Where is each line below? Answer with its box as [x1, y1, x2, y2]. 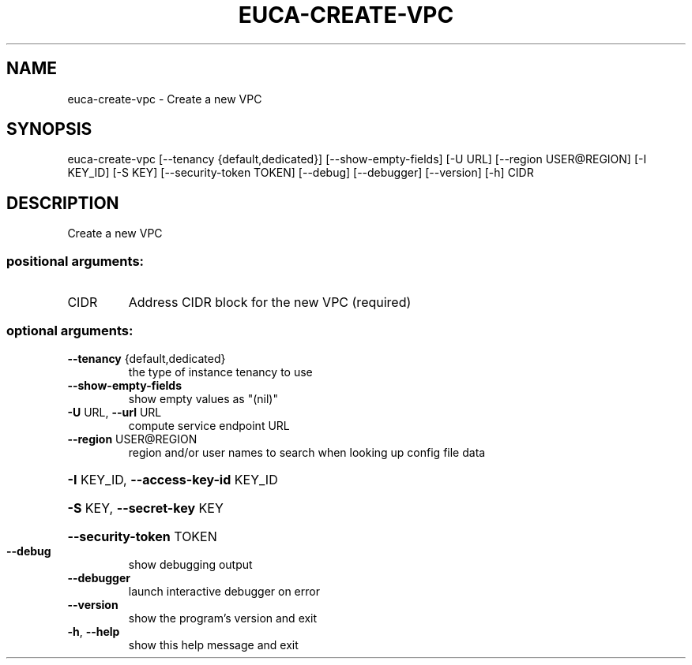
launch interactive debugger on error [128, 584, 320, 598]
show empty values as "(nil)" [128, 391, 278, 405]
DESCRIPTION [6, 192, 119, 213]
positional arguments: [6, 252, 145, 269]
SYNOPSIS [6, 119, 92, 140]
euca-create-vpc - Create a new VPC [67, 92, 262, 106]
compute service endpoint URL [128, 418, 290, 432]
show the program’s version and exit [128, 611, 318, 625]
